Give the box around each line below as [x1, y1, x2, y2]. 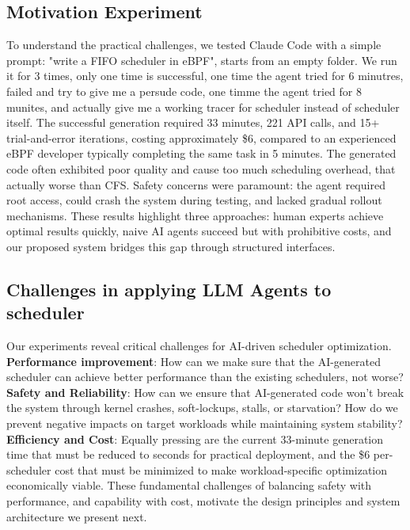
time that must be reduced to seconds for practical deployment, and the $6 [6, 446, 370, 463]
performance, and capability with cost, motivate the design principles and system [6, 493, 401, 509]
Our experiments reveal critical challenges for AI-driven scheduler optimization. [6, 337, 392, 354]
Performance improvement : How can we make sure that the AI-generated [6, 353, 382, 369]
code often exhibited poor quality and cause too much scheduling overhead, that [6, 160, 396, 177]
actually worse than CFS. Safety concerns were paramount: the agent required [6, 176, 385, 193]
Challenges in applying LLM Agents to [6, 276, 332, 301]
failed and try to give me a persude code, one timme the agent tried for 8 [6, 82, 362, 99]
